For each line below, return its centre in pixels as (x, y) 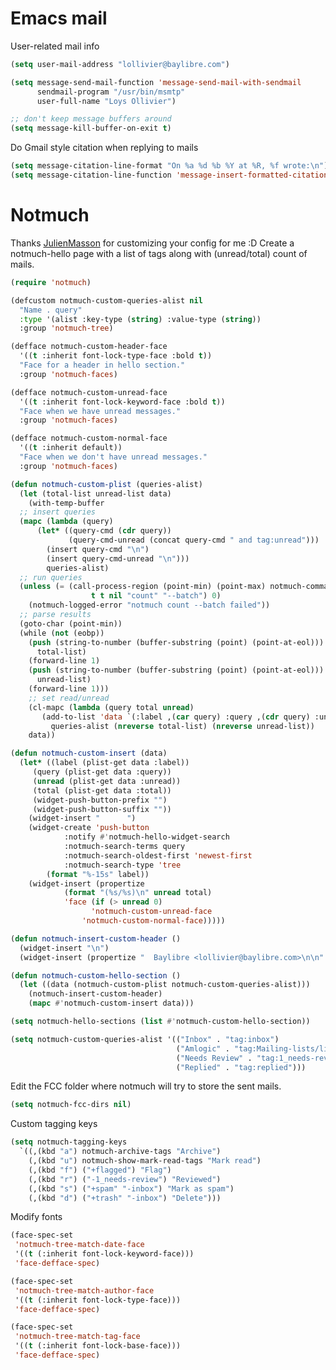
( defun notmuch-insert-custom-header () (96, 938)
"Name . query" (51, 310)
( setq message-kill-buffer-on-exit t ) (91, 128)
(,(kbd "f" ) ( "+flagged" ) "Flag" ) (100, 1170)
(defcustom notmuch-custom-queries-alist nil (106, 300)
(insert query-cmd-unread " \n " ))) (118, 558)
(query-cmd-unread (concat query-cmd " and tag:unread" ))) (194, 540)
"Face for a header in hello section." (102, 365)
